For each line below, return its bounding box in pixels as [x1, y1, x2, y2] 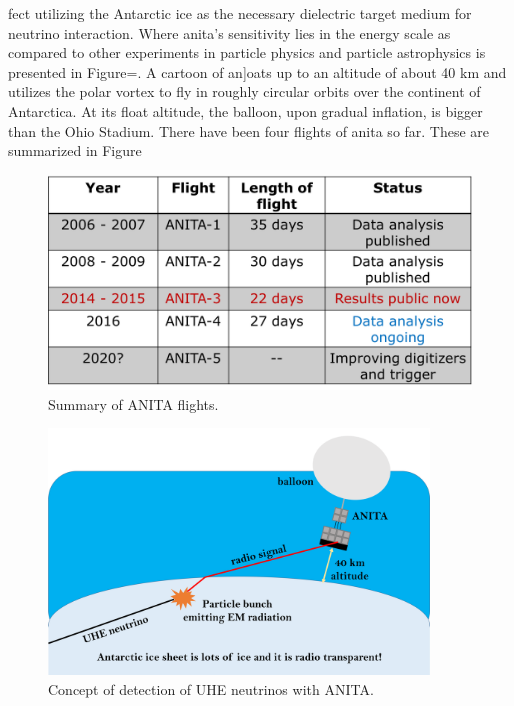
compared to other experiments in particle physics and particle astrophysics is [8, 42, 486, 63]
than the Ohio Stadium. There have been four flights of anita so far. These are [8, 120, 490, 141]
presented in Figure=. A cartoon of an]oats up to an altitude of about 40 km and [8, 61, 507, 82]
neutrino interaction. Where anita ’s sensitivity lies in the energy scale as [8, 22, 451, 43]
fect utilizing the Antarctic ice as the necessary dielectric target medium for [8, 3, 472, 23]
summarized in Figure [8, 140, 142, 161]
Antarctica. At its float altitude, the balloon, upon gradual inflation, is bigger [8, 100, 483, 121]
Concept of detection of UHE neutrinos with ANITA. [48, 678, 374, 699]
